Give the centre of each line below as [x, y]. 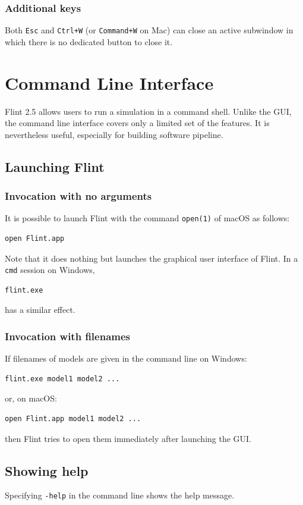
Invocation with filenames [68, 336]
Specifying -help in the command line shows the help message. [120, 495]
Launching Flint [55, 166]
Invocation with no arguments [78, 196]
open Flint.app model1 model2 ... [73, 419]
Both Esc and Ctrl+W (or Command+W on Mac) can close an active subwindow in [149, 30]
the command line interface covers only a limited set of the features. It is [137, 123]
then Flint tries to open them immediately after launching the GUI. [128, 438]
